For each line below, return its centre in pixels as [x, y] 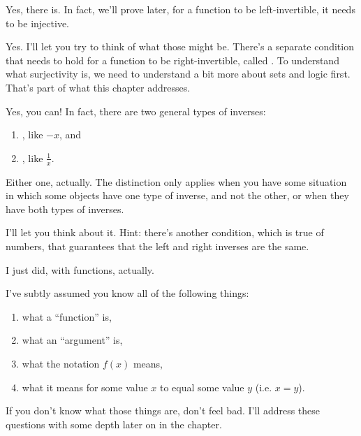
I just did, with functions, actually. [80, 269]
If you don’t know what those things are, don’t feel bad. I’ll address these [163, 410]
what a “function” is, [67, 316]
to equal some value [202, 387]
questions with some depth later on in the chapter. [114, 424]
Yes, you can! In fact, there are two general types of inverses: [136, 111]
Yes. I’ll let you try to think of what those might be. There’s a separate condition [180, 46]
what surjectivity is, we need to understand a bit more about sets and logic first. [178, 74]
